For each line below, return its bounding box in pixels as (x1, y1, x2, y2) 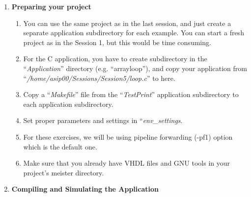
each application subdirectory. (23, 98, 113, 109)
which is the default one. (23, 141, 97, 151)
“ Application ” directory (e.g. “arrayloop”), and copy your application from (23, 63, 247, 73)
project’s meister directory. (23, 167, 104, 177)
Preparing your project (11, 1, 91, 11)
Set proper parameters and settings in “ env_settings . (23, 115, 183, 125)
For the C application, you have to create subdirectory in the (23, 53, 207, 64)
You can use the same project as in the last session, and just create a (23, 18, 231, 28)
